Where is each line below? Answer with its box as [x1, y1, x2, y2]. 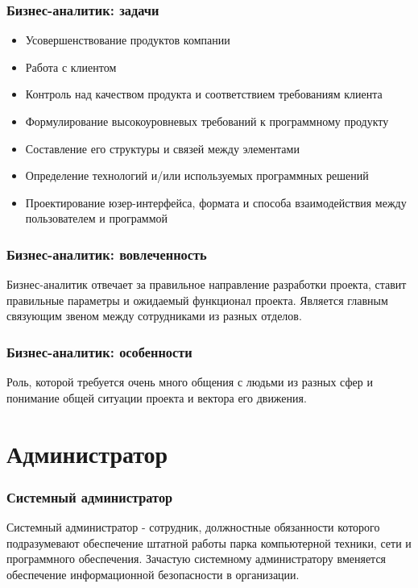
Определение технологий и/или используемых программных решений [25, 167, 369, 184]
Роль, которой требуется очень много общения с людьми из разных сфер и [6, 373, 373, 390]
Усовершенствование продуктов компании [25, 31, 230, 48]
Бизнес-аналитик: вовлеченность [6, 244, 207, 264]
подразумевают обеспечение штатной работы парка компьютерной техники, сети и [6, 534, 412, 551]
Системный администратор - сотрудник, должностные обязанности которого [6, 518, 380, 535]
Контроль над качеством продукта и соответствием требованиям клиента [25, 85, 383, 102]
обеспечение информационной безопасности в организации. [6, 565, 300, 582]
